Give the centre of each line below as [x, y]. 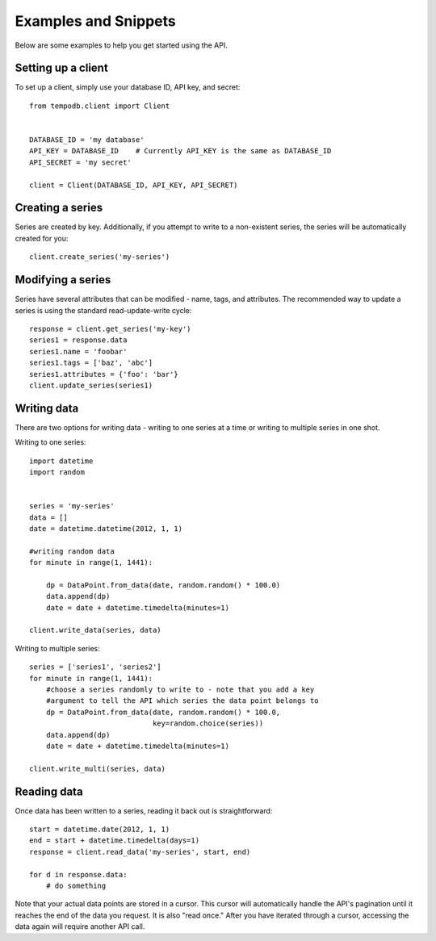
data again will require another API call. [80, 926]
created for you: [42, 238]
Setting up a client [61, 68]
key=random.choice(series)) [208, 724]
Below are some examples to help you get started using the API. [121, 45]
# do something [76, 886]
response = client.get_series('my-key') [110, 328]
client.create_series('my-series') [100, 257]
